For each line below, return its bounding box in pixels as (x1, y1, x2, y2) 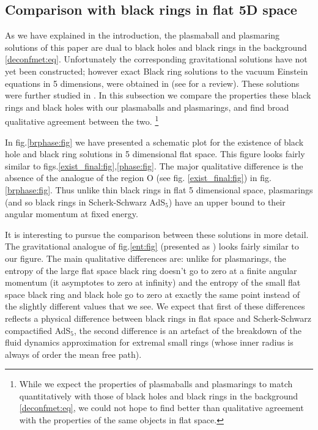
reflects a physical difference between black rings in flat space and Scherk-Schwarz (5, 311, 311, 324)
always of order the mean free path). (5, 347, 142, 360)
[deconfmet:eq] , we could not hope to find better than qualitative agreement (19, 401, 304, 414)
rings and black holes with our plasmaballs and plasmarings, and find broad (5, 100, 289, 113)
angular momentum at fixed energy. (5, 207, 138, 220)
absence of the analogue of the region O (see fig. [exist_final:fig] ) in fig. (5, 171, 272, 184)
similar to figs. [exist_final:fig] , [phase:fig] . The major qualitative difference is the (5, 159, 303, 172)
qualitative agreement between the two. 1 (5, 113, 159, 128)
